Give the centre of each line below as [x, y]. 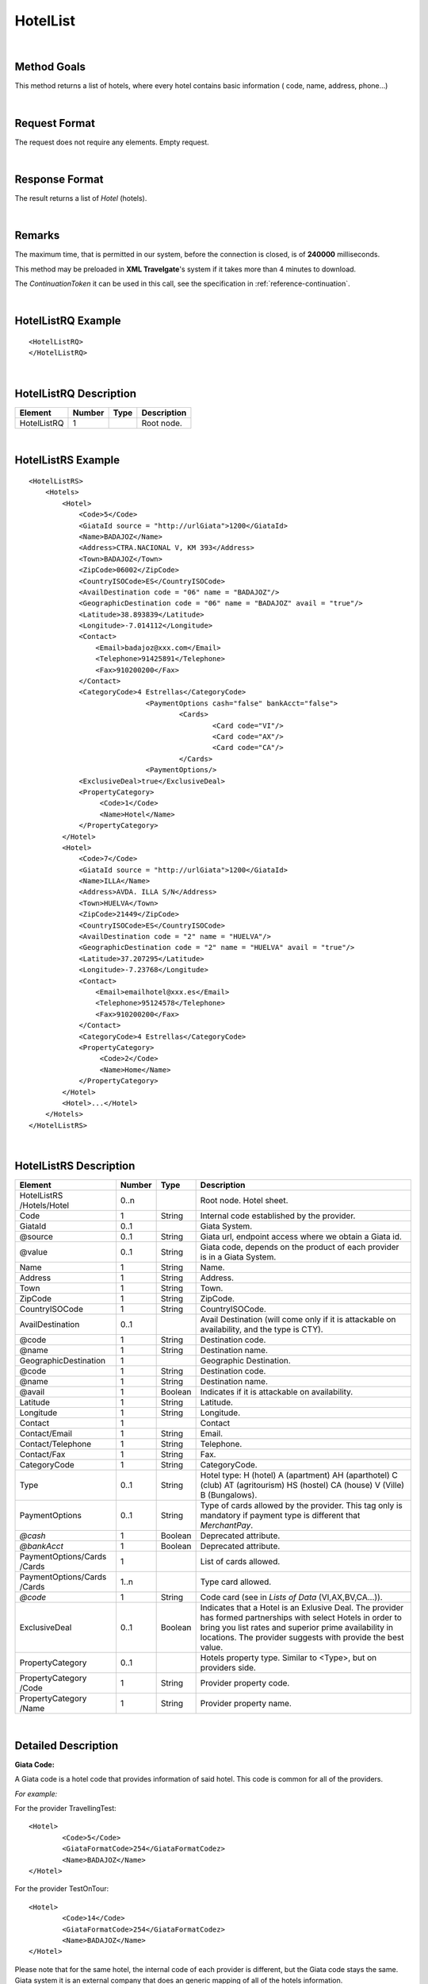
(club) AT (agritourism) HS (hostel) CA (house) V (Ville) [302, 1485]
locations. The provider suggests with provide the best [302, 1637]
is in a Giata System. [238, 1256]
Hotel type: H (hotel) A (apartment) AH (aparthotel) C [299, 1475]
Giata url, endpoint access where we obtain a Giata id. [301, 1236]
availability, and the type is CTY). [262, 1329]
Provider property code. [245, 1682]
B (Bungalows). [229, 1494]
